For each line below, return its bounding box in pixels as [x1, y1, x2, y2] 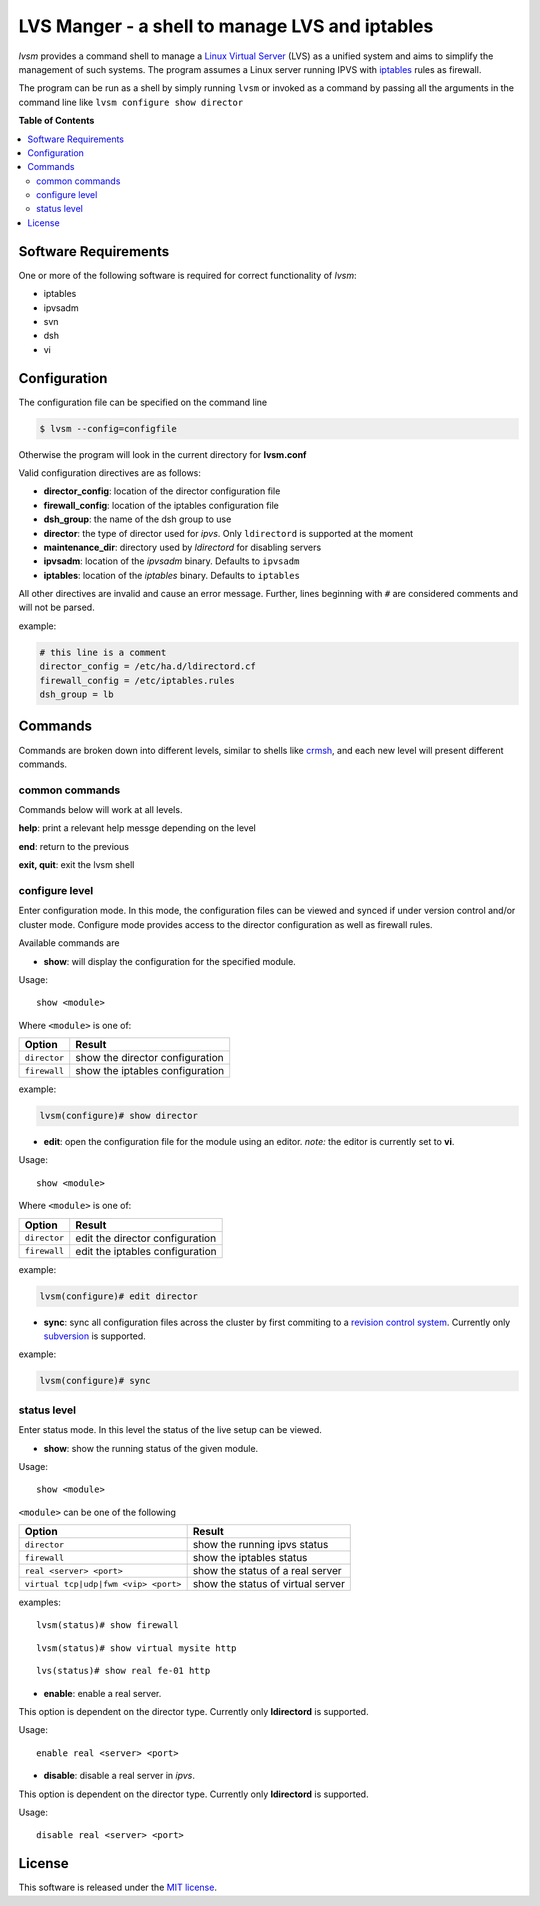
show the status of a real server [192, 1564, 342, 1578]
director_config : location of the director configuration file [43, 485, 281, 497]
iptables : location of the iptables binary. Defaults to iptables [43, 569, 300, 581]
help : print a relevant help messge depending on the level [18, 822, 257, 834]
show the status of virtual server [192, 1577, 345, 1591]
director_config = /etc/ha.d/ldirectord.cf [39, 661, 257, 672]
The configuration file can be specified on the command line [18, 396, 268, 408]
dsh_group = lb [39, 689, 114, 700]
